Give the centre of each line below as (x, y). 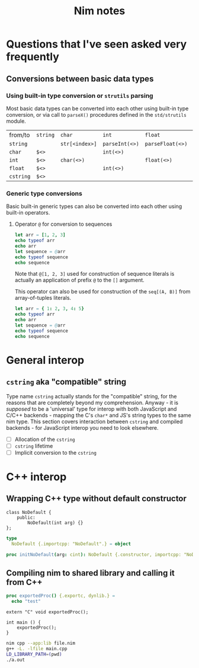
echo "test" (26, 602)
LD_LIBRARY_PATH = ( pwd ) (34, 654)
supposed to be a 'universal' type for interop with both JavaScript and (92, 409)
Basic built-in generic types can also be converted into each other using (94, 206)
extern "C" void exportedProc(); (47, 612)
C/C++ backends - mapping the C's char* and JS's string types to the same (99, 415)
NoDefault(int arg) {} (55, 523)
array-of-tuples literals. (43, 298)
